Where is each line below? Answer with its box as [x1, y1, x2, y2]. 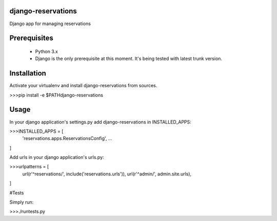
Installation [9, 69, 46, 78]
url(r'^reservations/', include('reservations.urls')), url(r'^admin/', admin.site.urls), [22, 171, 192, 177]
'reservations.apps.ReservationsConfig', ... [22, 135, 112, 142]
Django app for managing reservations [9, 21, 91, 27]
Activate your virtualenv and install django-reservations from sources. [9, 83, 157, 89]
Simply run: [9, 199, 34, 205]
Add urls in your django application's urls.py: [9, 154, 105, 160]
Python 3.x [35, 48, 58, 54]
